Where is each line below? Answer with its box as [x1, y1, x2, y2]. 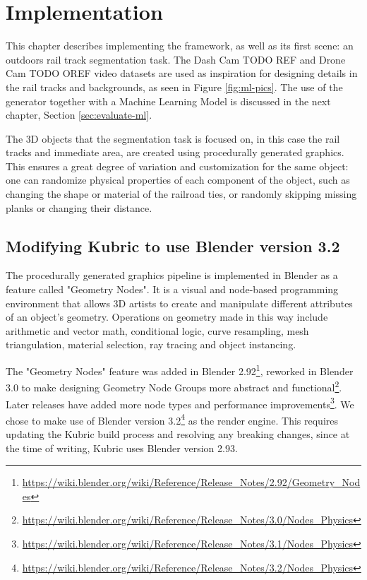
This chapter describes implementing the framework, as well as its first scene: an [6, 38, 354, 53]
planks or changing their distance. [6, 200, 152, 215]
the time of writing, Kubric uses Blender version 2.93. [6, 440, 238, 455]
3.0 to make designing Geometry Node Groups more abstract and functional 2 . [6, 378, 342, 394]
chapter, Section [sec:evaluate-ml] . [6, 107, 152, 122]
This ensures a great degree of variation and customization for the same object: [6, 158, 349, 173]
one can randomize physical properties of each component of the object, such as [6, 172, 350, 187]
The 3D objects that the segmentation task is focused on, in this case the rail [6, 131, 340, 146]
